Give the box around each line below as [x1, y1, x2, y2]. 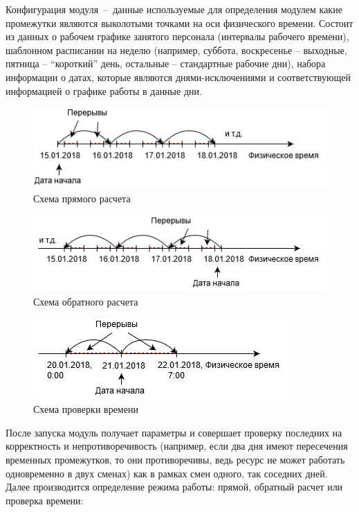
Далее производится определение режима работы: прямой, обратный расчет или [6, 479, 343, 494]
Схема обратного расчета [33, 294, 138, 308]
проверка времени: [6, 493, 84, 507]
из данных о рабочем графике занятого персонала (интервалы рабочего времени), [6, 29, 349, 44]
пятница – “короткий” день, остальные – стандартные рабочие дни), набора [6, 56, 326, 71]
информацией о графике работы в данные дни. [6, 83, 202, 98]
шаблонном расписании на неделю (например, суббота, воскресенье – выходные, [6, 42, 347, 57]
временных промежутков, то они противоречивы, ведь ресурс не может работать [6, 452, 345, 466]
